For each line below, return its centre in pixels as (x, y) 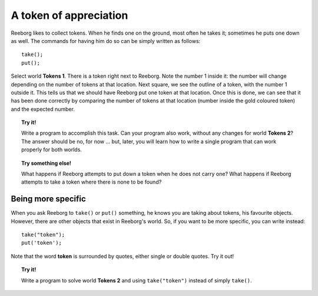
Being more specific (49, 199)
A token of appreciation (69, 15)
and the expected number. (43, 109)
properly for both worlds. (52, 149)
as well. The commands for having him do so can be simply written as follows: (106, 41)
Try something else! (47, 163)
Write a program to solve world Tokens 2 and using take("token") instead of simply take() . (137, 280)
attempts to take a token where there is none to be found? (92, 182)
